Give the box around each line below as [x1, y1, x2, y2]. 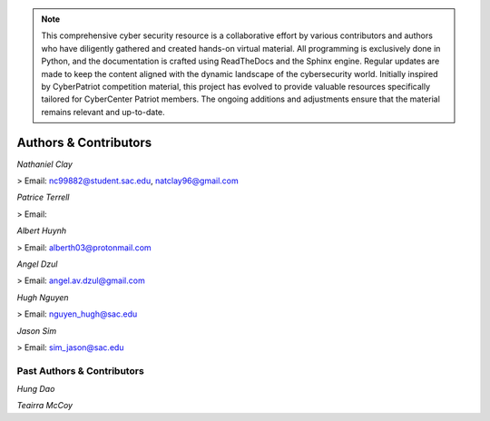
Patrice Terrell [16, 191, 70, 203]
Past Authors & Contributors [16, 364, 144, 377]
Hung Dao [16, 384, 55, 395]
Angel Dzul [16, 259, 58, 269]
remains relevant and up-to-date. [41, 106, 165, 117]
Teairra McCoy [16, 400, 73, 411]
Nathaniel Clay [16, 159, 73, 170]
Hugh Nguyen [16, 291, 69, 303]
